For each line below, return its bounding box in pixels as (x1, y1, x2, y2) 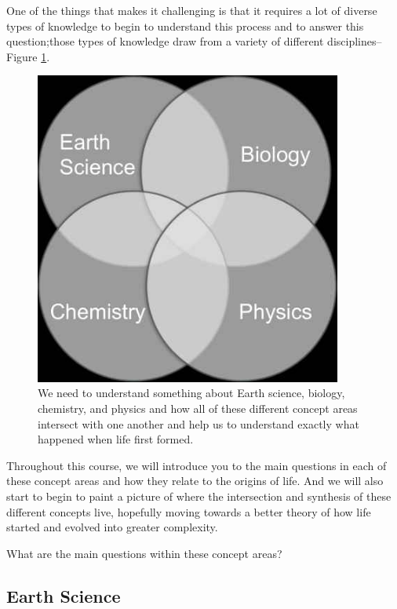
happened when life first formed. (38, 431, 194, 447)
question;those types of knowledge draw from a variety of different (6, 33, 324, 49)
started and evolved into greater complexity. (6, 519, 218, 535)
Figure (6, 48, 38, 64)
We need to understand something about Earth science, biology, (38, 385, 345, 401)
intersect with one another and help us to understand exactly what (38, 415, 359, 432)
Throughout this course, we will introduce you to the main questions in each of (6, 457, 387, 473)
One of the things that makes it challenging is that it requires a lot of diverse (6, 2, 377, 18)
